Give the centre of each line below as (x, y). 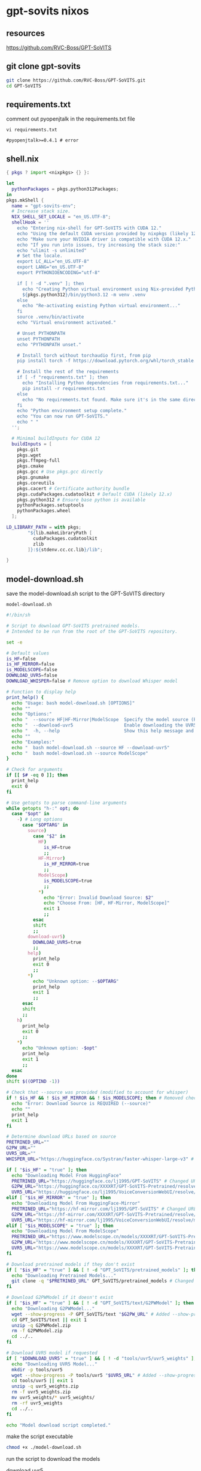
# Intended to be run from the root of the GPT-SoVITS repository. (92, 631)
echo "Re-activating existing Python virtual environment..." (101, 306)
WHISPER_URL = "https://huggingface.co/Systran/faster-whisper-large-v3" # (100, 1159)
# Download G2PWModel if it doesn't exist (60, 1298)
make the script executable (40, 1437)
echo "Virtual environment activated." (67, 323)
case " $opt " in (31, 814)
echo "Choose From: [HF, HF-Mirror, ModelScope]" (107, 903)
